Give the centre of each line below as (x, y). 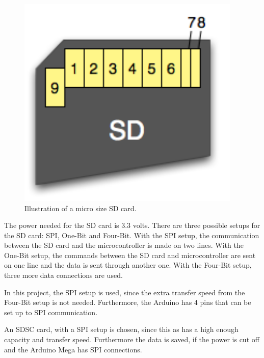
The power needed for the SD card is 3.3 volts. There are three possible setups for (132, 225)
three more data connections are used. (63, 275)
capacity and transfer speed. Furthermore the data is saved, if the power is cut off (132, 339)
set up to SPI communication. (51, 312)
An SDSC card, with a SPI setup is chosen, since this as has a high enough (121, 329)
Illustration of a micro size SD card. (81, 208)
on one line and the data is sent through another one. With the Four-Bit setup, (128, 265)
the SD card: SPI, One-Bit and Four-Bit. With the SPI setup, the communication (132, 235)
